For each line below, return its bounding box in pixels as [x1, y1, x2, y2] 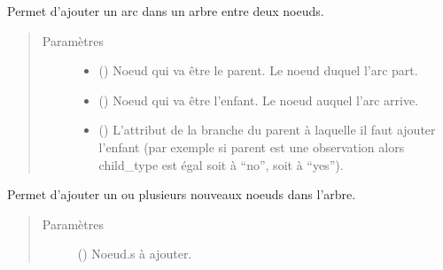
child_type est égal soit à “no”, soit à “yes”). [98, 155, 344, 174]
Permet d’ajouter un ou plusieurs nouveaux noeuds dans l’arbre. [7, 185, 356, 204]
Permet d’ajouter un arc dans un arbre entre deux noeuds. [7, 2, 324, 19]
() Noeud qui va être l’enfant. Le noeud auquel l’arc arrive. [98, 90, 419, 109]
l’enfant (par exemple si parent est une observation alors [98, 137, 405, 156]
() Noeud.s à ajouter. [77, 244, 192, 263]
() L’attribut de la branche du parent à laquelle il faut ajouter [98, 120, 436, 139]
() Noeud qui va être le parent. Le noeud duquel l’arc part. [98, 61, 418, 80]
